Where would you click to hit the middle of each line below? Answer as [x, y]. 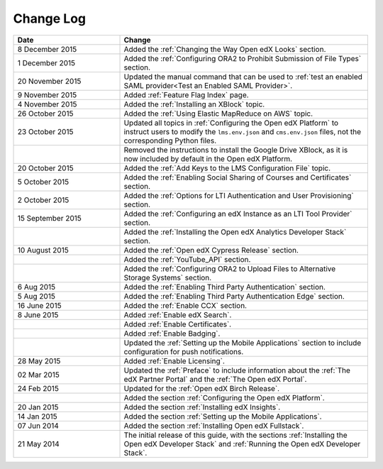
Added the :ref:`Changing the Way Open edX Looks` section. [225, 49]
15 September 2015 [49, 218]
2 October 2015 [43, 200]
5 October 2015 [43, 182]
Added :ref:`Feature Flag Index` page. [186, 94]
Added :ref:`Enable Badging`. [172, 333]
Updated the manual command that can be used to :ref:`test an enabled [243, 77]
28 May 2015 [39, 360]
